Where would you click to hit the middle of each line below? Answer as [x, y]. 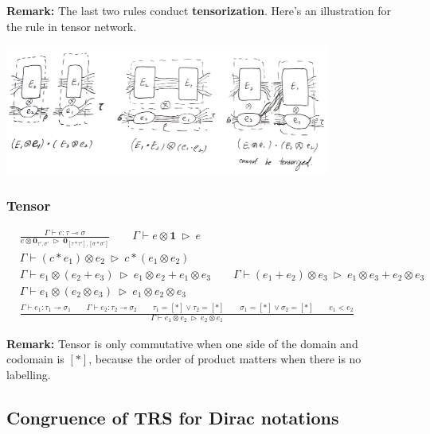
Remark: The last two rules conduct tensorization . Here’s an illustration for [199, 10]
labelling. [29, 374]
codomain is [35, 359]
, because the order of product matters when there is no [225, 359]
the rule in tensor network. [72, 26]
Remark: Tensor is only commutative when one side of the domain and [182, 343]
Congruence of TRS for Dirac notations [173, 417]
